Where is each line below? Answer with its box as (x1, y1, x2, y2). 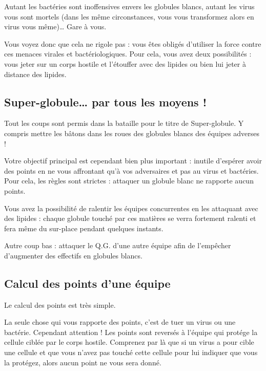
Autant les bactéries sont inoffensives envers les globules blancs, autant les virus (4, 1, 255, 11)
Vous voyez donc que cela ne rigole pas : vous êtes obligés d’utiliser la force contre (4, 38, 261, 49)
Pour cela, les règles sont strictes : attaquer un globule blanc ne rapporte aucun (4, 175, 254, 186)
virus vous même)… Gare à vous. (4, 21, 107, 32)
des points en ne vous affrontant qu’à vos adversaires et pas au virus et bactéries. (4, 165, 259, 176)
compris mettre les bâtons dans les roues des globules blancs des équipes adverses (4, 127, 260, 138)
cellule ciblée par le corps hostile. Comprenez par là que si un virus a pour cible (4, 337, 254, 347)
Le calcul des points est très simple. (4, 299, 116, 310)
